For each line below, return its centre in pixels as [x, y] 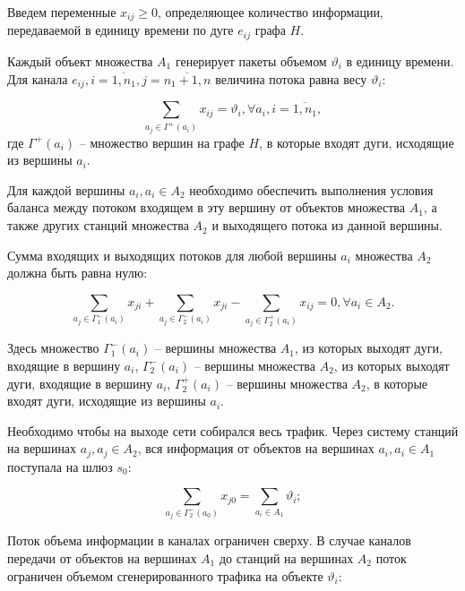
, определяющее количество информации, [270, 12]
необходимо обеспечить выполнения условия [311, 189]
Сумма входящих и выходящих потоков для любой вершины [172, 255]
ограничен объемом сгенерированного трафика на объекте [165, 575]
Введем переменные [62, 12]
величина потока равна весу [291, 78]
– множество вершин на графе [162, 142]
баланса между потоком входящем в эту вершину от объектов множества [206, 207]
